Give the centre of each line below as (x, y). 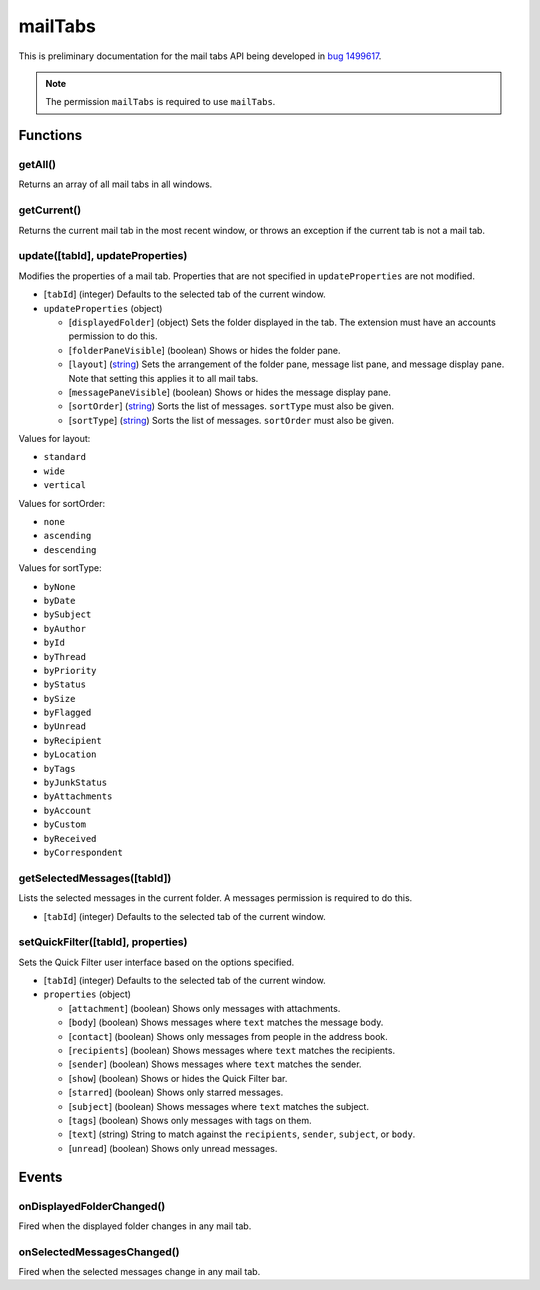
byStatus (65, 684)
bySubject (67, 614)
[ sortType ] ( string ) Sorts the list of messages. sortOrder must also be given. (231, 420)
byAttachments (78, 796)
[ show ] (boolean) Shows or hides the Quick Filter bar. (178, 1078)
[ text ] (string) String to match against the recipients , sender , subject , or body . (242, 1134)
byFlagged (67, 713)
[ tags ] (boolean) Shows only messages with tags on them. (190, 1120)
